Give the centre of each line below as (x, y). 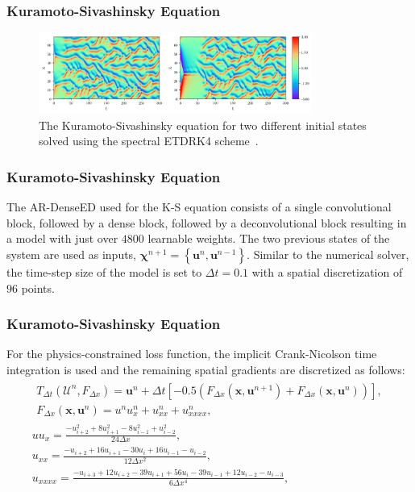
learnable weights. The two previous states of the (269, 238)
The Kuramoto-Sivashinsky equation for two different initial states (203, 125)
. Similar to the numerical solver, (328, 254)
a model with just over (62, 238)
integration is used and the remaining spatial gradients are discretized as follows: (206, 370)
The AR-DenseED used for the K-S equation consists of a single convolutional (199, 207)
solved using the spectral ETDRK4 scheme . (149, 141)
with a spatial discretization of (327, 272)
